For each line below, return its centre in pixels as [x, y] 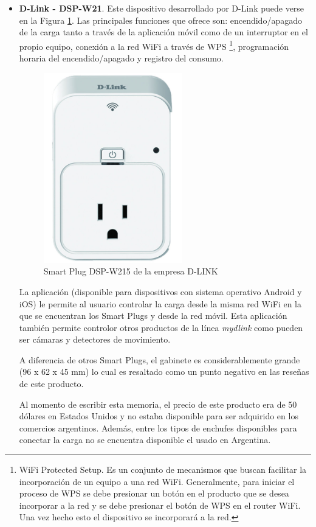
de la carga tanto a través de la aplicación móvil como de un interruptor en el [163, 32]
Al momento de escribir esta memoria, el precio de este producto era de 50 [158, 404]
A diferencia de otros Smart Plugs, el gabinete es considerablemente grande [160, 359]
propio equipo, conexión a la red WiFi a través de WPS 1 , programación [154, 45]
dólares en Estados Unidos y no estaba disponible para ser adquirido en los [159, 416]
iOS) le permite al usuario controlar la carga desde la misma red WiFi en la [160, 303]
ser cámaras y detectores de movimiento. [95, 339]
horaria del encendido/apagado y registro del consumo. [121, 58]
